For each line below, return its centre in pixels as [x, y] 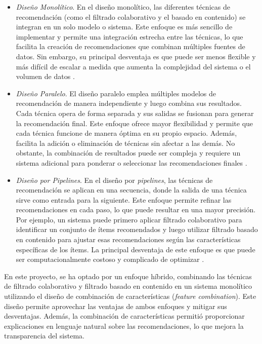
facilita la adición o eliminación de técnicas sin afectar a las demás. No [125, 143]
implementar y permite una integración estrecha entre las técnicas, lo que [129, 36]
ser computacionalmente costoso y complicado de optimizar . [110, 259]
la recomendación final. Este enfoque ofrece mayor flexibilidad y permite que [135, 123]
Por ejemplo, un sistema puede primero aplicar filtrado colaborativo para [129, 219]
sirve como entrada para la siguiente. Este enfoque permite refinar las [124, 199]
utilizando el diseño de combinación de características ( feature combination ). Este [130, 296]
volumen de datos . [45, 76]
